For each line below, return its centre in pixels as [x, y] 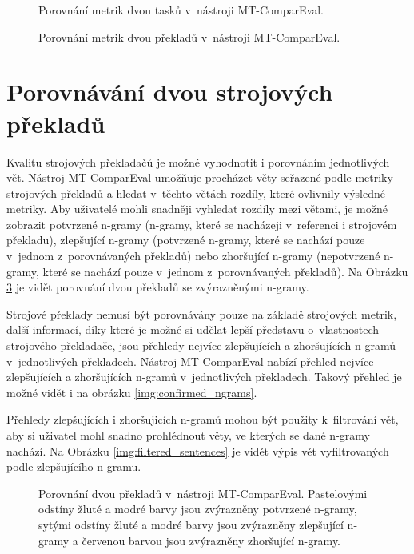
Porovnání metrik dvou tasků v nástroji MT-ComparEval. [181, 10]
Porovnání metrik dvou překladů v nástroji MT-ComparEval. [189, 36]
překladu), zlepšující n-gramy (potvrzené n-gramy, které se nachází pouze [186, 240]
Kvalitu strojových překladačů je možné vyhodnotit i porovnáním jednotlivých [198, 161]
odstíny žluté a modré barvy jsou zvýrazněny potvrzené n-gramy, [198, 509]
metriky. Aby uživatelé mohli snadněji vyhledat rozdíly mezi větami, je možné [197, 209]
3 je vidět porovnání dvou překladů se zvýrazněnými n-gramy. [158, 287]
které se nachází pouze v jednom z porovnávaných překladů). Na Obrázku [225, 271]
